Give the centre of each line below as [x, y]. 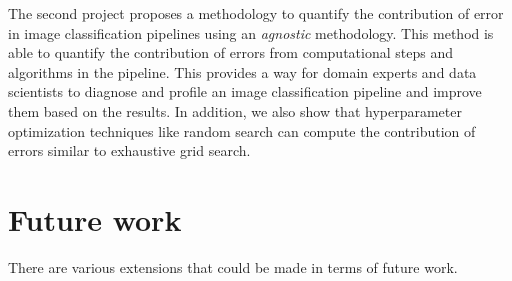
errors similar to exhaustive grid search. [129, 150]
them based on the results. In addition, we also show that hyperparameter [235, 110]
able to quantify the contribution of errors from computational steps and [230, 52]
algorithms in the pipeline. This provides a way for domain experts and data [242, 71]
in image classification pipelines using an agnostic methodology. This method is [251, 32]
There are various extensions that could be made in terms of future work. [233, 266]
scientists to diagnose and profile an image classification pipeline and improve [245, 91]
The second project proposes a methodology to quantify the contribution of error [256, 13]
